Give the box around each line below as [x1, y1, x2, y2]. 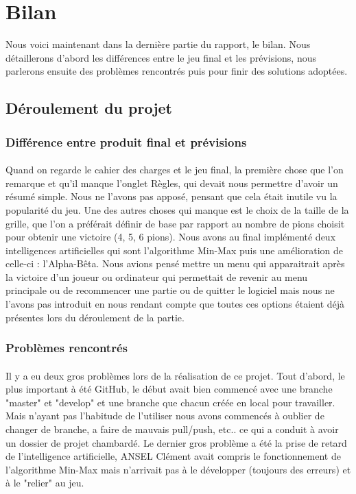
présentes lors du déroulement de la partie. [5, 310, 185, 324]
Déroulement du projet [5, 97, 172, 119]
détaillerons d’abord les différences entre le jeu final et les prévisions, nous [5, 50, 316, 64]
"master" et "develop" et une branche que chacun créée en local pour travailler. [5, 395, 335, 409]
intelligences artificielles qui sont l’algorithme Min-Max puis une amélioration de [5, 243, 343, 257]
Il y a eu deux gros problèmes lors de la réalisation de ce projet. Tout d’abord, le [5, 368, 345, 382]
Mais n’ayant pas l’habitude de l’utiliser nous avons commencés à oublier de [5, 408, 324, 423]
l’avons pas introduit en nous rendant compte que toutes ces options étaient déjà [5, 297, 345, 311]
